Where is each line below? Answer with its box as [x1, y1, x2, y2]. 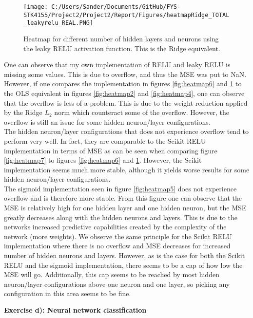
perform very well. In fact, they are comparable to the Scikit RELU [4, 135, 206, 146]
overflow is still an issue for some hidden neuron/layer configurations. [4, 116, 211, 127]
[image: [23, 3, 48, 10]
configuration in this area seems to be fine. [4, 288, 131, 299]
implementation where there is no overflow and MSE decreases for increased [4, 241, 231, 251]
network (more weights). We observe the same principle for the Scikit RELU [4, 231, 232, 241]
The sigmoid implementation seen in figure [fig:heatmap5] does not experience [4, 183, 237, 193]
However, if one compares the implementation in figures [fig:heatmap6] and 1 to [4, 78, 242, 89]
